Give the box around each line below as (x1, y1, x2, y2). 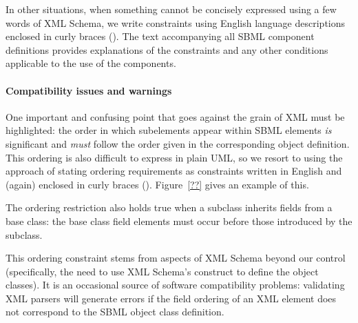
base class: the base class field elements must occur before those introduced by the (6, 213, 352, 228)
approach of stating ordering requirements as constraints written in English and (6, 164, 342, 178)
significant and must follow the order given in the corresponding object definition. (6, 136, 350, 150)
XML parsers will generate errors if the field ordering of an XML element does (6, 291, 337, 305)
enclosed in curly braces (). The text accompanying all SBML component (6, 29, 315, 43)
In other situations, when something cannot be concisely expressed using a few (6, 2, 337, 16)
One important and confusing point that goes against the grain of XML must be (6, 109, 345, 124)
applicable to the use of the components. (6, 56, 176, 70)
